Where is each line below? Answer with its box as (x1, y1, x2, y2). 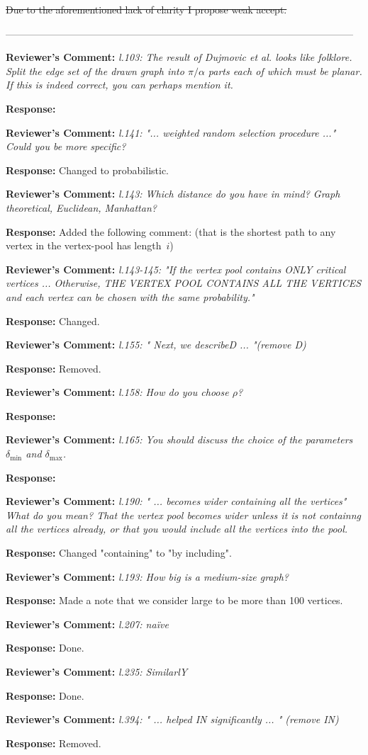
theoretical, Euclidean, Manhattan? (6, 200, 157, 215)
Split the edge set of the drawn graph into (6, 63, 184, 78)
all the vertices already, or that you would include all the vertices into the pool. (6, 521, 348, 536)
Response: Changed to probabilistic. (6, 162, 169, 177)
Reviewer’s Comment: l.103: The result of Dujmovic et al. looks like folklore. (6, 50, 352, 64)
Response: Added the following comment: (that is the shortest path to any (6, 224, 336, 239)
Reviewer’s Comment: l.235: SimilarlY (6, 664, 188, 679)
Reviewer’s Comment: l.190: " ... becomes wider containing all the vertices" (6, 494, 347, 509)
